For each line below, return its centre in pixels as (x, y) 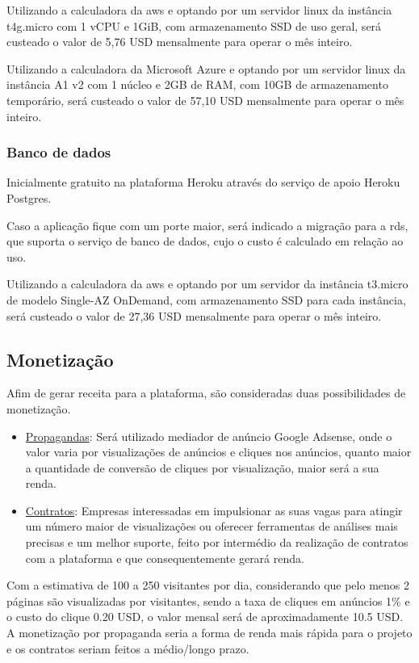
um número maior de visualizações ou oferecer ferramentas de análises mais (212, 526)
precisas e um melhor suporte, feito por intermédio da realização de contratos (217, 542)
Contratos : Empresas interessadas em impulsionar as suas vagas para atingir (214, 510)
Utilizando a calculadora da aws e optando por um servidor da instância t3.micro (207, 284)
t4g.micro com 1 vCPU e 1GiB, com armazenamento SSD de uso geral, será (194, 25)
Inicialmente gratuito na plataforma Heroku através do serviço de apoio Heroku (203, 182)
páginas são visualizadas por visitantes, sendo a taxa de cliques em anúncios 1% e (208, 600)
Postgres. (29, 197)
